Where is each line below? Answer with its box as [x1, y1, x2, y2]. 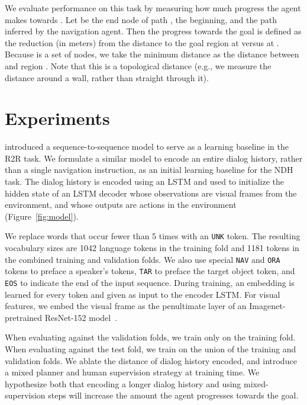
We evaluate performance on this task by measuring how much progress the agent [5, 2, 301, 14]
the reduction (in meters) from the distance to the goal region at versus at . [5, 36, 279, 49]
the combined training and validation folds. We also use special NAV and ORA [5, 253, 280, 265]
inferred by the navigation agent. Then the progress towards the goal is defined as [5, 25, 302, 37]
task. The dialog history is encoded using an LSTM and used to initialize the [5, 175, 284, 188]
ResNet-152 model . [44, 311, 118, 323]
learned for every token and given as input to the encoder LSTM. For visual [5, 288, 280, 300]
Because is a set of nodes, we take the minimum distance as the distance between [5, 48, 299, 60]
